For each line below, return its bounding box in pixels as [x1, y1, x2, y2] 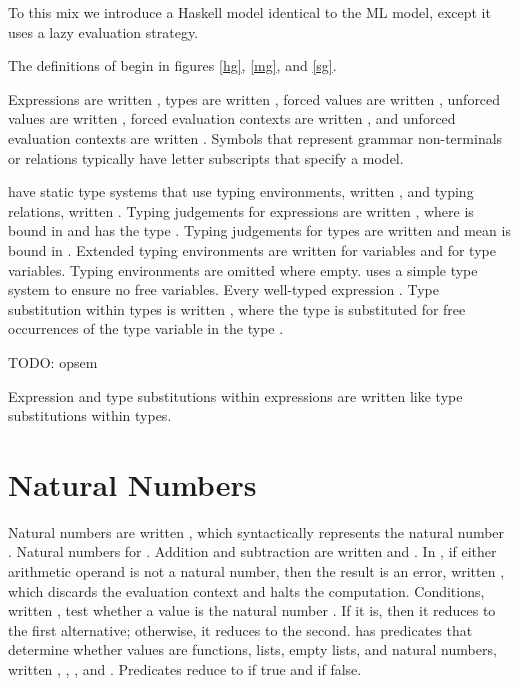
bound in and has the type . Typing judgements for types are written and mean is [8, 220, 511, 241]
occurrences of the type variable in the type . [8, 318, 284, 339]
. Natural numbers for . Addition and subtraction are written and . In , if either [8, 541, 497, 562]
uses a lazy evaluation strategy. [8, 21, 199, 42]
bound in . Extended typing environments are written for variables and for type [8, 239, 496, 260]
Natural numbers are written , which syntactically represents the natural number [8, 521, 505, 542]
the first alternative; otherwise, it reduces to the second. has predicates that [8, 619, 473, 640]
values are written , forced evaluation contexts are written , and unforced [8, 108, 456, 129]
